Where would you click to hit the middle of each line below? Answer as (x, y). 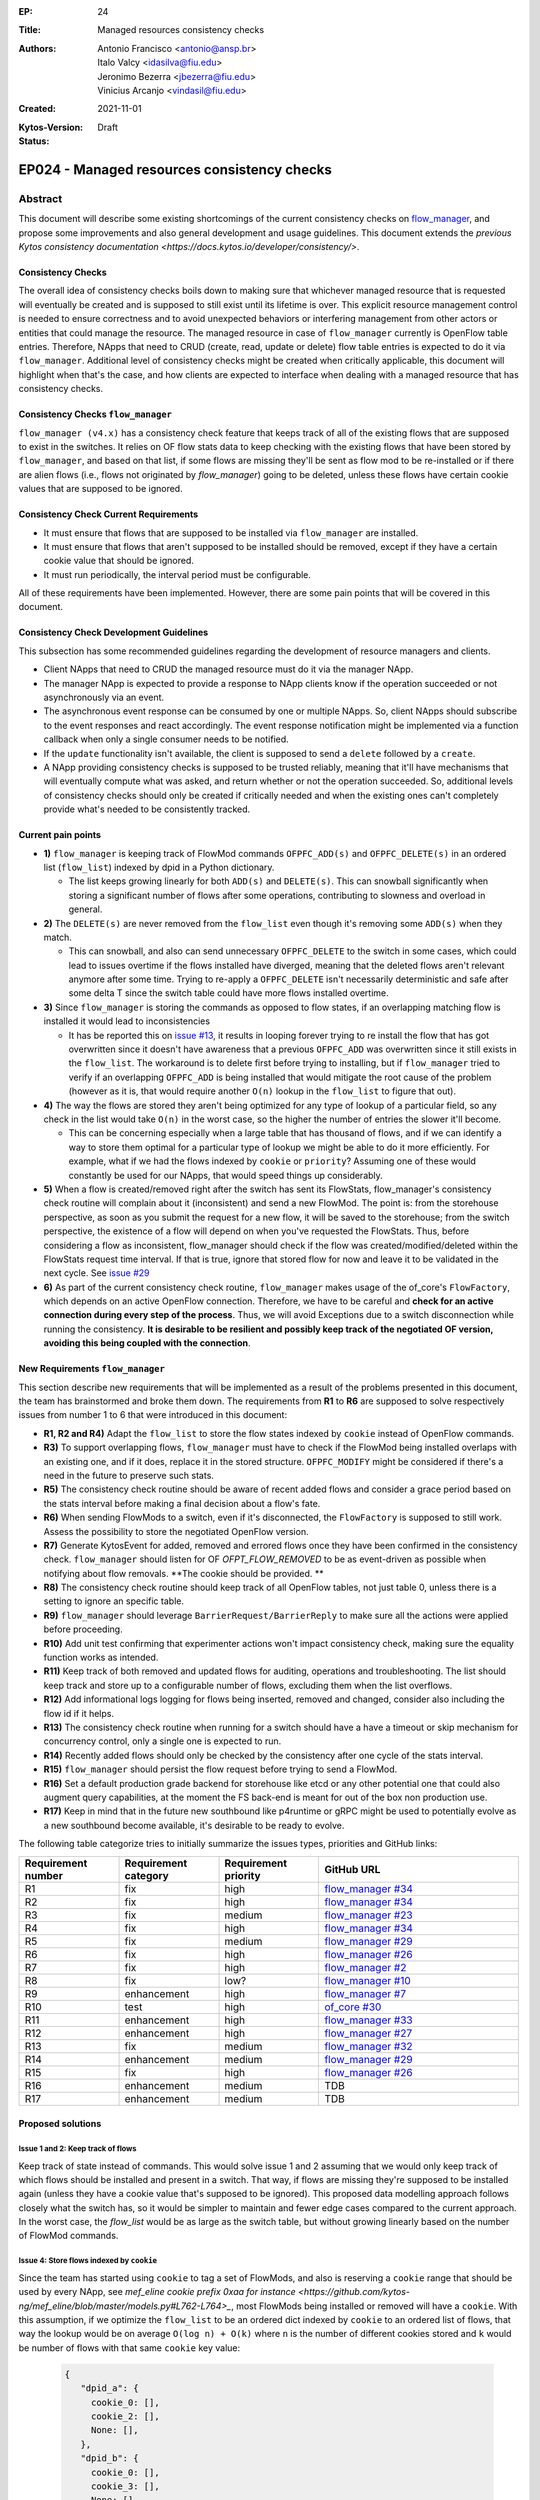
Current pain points (60, 835)
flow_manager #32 (369, 2046)
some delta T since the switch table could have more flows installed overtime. (228, 993)
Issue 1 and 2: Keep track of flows (77, 2148)
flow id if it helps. (79, 1713)
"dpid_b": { (109, 2458)
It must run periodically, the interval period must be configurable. (177, 574)
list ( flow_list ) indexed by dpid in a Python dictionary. (159, 867)
